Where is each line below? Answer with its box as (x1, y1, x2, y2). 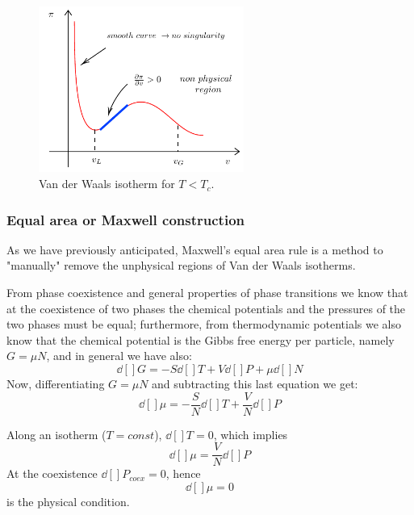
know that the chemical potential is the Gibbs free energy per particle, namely (6, 331, 395, 348)
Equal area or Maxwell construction (6, 209, 245, 229)
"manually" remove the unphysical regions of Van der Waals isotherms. (6, 257, 356, 274)
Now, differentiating (6, 375, 105, 392)
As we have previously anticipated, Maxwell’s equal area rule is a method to (6, 241, 383, 257)
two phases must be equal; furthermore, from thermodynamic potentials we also (6, 316, 402, 333)
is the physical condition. (6, 492, 130, 509)
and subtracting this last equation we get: (152, 375, 358, 392)
